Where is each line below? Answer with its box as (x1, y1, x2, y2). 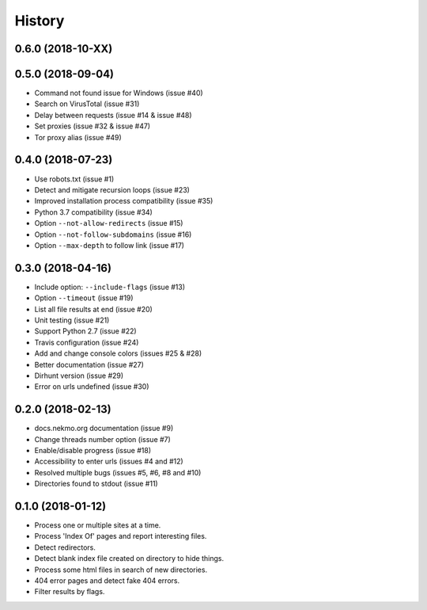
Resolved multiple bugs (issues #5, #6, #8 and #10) (34, 467, 202, 477)
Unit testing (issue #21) (34, 315, 110, 325)
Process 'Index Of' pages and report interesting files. (34, 532, 207, 541)
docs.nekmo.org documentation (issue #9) (34, 424, 174, 433)
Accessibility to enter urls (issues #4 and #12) (34, 456, 183, 467)
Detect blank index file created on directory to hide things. (34, 554, 225, 563)
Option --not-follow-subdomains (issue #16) (34, 230, 192, 239)
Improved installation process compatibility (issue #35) (34, 196, 213, 206)
